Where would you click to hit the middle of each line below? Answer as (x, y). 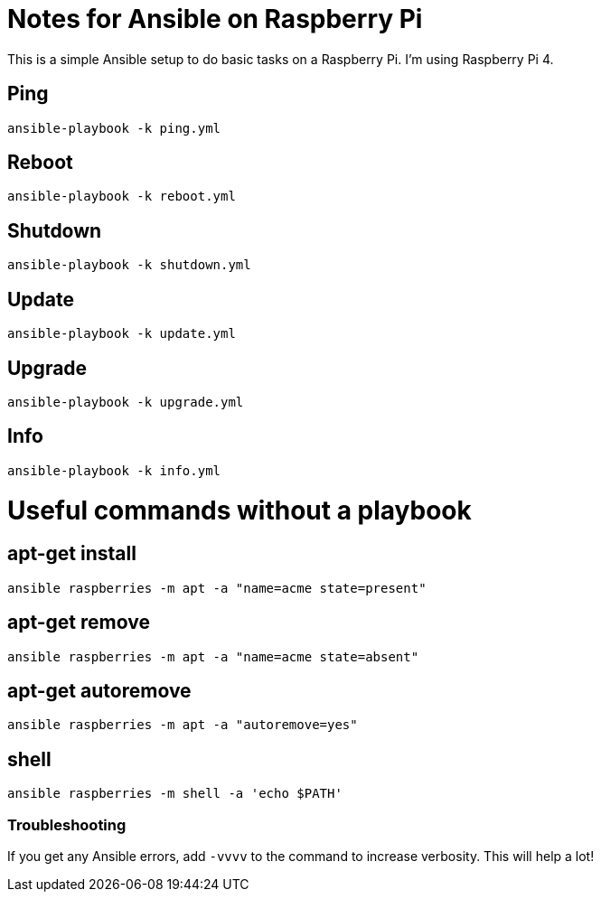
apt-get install (72, 554)
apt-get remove (79, 623)
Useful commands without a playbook (239, 510)
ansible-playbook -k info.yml (114, 470)
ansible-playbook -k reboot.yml (122, 197)
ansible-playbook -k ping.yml (114, 128)
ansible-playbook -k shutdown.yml (129, 265)
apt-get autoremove (99, 691)
